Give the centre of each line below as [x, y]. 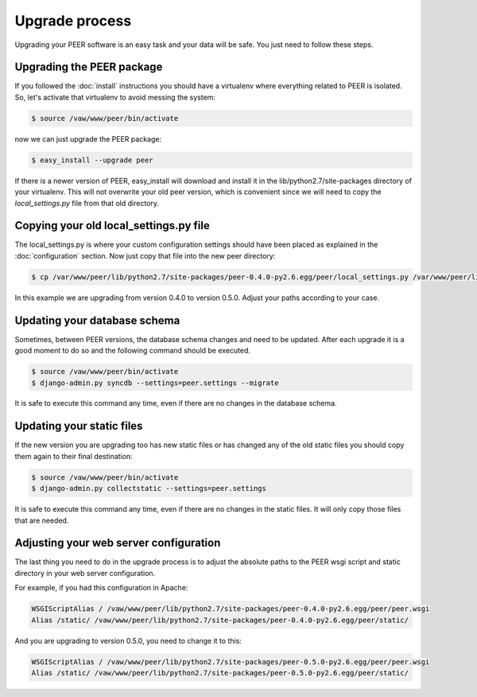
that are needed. [42, 520]
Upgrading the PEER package [89, 67]
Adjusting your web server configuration [118, 543]
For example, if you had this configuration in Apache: [101, 588]
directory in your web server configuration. [85, 573]
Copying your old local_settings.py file [112, 226]
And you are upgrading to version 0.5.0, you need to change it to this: [128, 641]
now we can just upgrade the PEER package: [88, 138]
